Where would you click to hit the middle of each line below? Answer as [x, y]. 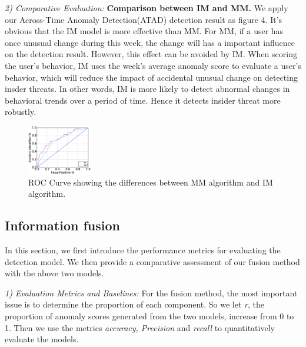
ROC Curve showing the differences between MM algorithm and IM [151, 182]
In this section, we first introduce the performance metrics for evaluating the [143, 249]
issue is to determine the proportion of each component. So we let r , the [135, 304]
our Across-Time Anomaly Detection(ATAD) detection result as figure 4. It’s [144, 19]
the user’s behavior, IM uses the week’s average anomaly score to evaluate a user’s [153, 65]
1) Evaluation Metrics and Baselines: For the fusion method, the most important [151, 293]
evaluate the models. [42, 339]
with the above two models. [54, 273]
